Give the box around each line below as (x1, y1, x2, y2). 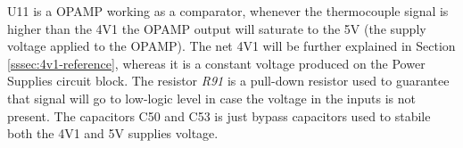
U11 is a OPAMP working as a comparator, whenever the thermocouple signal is (7, 2, 449, 20)
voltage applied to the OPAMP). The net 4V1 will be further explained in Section (7, 37, 456, 55)
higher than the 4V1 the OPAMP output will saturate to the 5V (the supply (7, 19, 426, 37)
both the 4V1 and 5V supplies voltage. (7, 124, 219, 143)
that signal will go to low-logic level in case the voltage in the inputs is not (7, 88, 416, 107)
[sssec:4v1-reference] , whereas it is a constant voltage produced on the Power (7, 53, 426, 72)
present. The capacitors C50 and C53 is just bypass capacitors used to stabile (7, 106, 431, 125)
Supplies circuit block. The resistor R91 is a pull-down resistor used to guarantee (7, 71, 450, 90)
